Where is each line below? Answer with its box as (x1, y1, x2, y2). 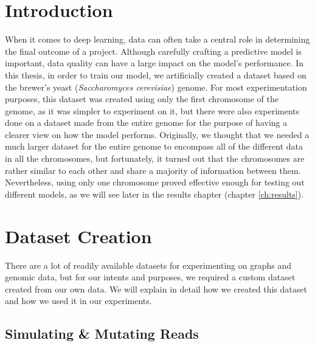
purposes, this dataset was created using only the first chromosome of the (5, 92, 279, 105)
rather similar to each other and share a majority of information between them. (5, 164, 301, 176)
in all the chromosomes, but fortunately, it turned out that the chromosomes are (5, 152, 305, 165)
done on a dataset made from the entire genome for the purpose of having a (5, 116, 288, 129)
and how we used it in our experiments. (5, 294, 152, 307)
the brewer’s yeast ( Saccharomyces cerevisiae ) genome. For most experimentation (5, 80, 307, 93)
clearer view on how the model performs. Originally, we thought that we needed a (5, 128, 310, 140)
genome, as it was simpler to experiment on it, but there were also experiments (5, 104, 300, 117)
